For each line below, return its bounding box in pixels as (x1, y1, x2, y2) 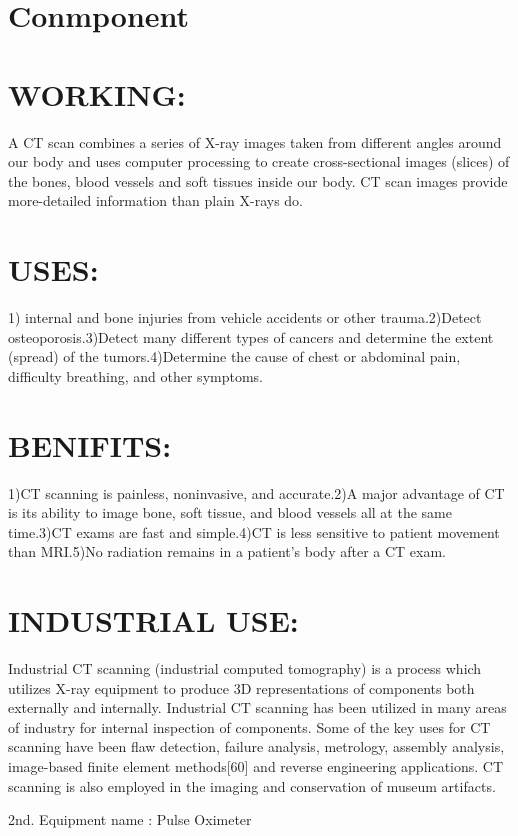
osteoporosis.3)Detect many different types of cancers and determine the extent (8, 326, 494, 347)
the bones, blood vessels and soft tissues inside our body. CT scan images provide (8, 170, 508, 191)
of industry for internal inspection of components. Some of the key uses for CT (8, 716, 491, 737)
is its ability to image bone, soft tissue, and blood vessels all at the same (8, 502, 452, 523)
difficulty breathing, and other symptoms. (8, 365, 263, 386)
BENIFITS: (8, 424, 172, 465)
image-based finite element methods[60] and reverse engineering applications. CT (8, 755, 504, 776)
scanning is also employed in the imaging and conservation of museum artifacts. (8, 775, 496, 796)
